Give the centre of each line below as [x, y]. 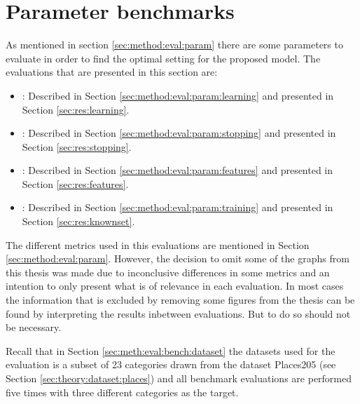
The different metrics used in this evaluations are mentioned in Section [158, 244]
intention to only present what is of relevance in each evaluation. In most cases [175, 286]
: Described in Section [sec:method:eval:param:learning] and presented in [178, 95]
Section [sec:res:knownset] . [78, 221]
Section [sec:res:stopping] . [77, 146]
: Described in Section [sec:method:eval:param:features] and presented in [178, 170]
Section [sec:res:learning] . [76, 109]
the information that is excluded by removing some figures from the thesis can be [180, 300]
